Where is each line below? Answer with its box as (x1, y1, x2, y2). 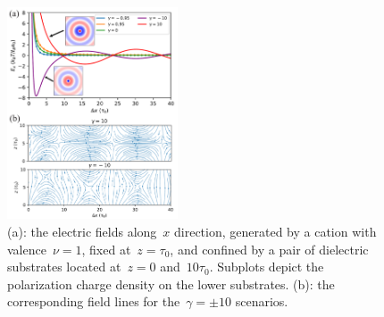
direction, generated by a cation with (174, 221, 377, 240)
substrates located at (7, 257, 121, 276)
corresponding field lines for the (7, 292, 180, 311)
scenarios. (235, 292, 288, 311)
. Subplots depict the (209, 257, 324, 276)
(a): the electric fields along (7, 221, 157, 240)
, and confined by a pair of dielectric (170, 239, 369, 258)
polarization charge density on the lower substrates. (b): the (7, 274, 335, 293)
